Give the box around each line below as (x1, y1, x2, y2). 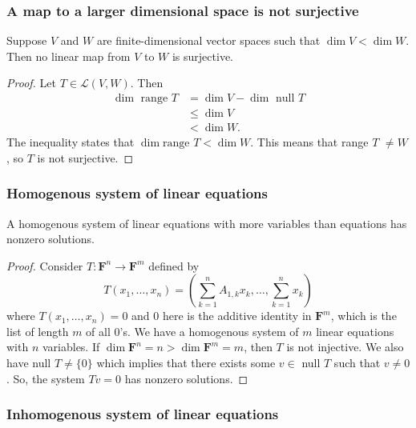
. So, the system (6, 370, 85, 386)
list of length (6, 322, 69, 339)
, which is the (330, 307, 397, 324)
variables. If (42, 338, 100, 355)
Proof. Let (6, 74, 56, 91)
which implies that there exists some (96, 354, 276, 371)
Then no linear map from (6, 47, 131, 64)
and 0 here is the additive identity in (131, 307, 312, 324)
